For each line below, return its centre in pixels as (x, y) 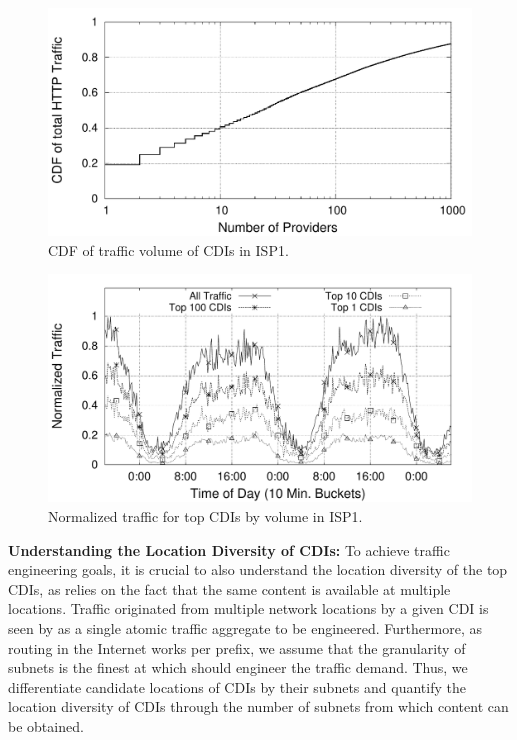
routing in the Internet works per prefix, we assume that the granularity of (237, 647)
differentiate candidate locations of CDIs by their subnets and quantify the (237, 686)
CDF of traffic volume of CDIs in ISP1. (168, 249)
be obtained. (46, 726)
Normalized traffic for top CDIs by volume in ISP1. (205, 516)
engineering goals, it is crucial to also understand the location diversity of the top (258, 569)
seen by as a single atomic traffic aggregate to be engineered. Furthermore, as (245, 628)
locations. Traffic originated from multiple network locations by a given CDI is (248, 608)
